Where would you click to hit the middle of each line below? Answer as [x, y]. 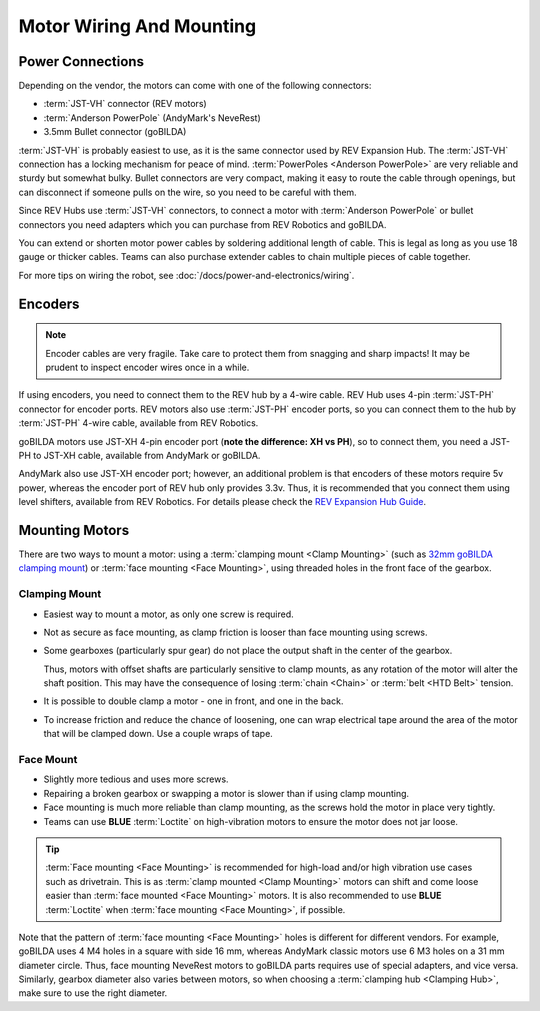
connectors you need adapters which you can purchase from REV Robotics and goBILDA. [202, 224]
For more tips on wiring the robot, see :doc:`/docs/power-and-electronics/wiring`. [186, 275]
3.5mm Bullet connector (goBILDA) [115, 132]
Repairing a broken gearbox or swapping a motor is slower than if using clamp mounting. [226, 793]
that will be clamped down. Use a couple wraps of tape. [158, 734]
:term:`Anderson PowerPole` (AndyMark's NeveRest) [152, 117]
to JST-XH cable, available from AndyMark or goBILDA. [147, 455]
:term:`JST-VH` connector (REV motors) [125, 104]
